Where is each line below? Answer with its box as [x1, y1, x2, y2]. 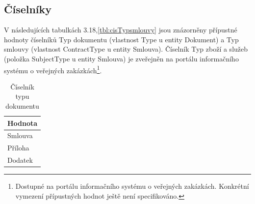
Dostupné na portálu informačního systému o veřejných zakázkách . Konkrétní [15, 181, 249, 191]
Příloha [7, 143, 29, 153]
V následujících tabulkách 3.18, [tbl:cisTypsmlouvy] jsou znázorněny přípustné [4, 25, 237, 35]
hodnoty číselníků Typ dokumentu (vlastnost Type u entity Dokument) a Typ [4, 34, 239, 44]
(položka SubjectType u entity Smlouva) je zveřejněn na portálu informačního [4, 53, 239, 63]
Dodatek [7, 155, 33, 165]
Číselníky [4, 1, 52, 17]
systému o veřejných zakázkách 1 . [4, 63, 102, 75]
